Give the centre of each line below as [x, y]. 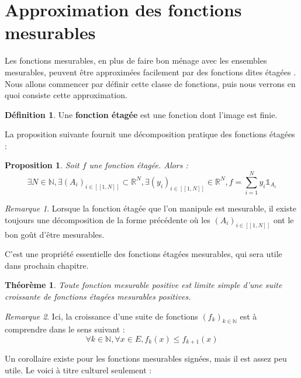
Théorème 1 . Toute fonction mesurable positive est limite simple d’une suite [143, 285]
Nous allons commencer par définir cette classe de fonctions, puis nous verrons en [150, 83]
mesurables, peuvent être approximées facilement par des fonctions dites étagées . [150, 72]
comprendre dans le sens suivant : [65, 329]
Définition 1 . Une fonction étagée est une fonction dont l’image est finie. [141, 114]
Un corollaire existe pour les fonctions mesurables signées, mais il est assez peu [146, 358]
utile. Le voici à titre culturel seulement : [78, 370]
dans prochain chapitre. [47, 265]
